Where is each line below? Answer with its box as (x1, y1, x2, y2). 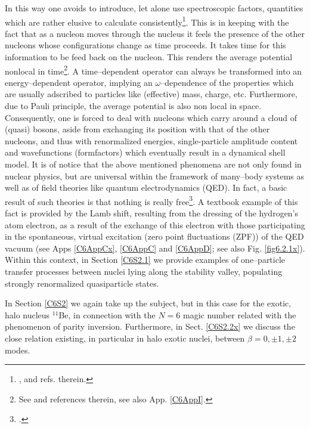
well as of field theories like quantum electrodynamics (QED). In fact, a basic (5, 181, 287, 194)
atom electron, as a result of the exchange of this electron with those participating (5, 218, 305, 231)
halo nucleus (5, 308, 50, 321)
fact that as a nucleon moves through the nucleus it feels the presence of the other (5, 27, 305, 39)
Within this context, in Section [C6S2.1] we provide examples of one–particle (5, 253, 286, 266)
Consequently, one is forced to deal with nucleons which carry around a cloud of (5, 111, 297, 123)
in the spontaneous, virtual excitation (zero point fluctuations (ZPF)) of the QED (5, 230, 304, 243)
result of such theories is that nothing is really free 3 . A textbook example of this (5, 193, 298, 207)
